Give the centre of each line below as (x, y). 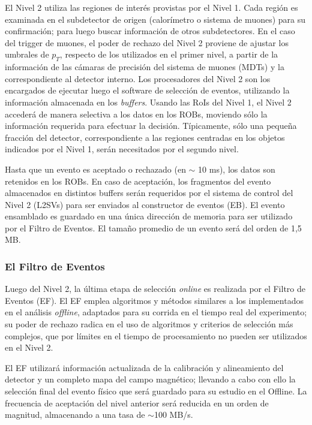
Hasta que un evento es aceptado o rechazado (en (95, 169)
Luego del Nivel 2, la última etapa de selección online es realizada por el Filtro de (155, 289)
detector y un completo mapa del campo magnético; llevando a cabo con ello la (150, 379)
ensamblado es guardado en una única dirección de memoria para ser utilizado (149, 216)
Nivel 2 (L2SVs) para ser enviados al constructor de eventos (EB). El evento (145, 204)
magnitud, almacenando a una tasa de (75, 415)
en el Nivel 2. (29, 347)
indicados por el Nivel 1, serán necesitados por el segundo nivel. (122, 149)
